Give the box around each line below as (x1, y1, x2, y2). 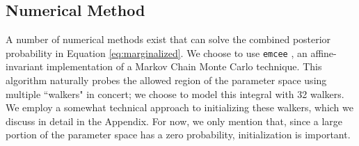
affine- (310, 45, 337, 60)
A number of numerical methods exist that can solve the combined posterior (6, 32, 331, 47)
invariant (6, 59, 44, 74)
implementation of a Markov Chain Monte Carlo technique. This (46, 59, 322, 74)
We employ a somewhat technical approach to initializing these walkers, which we (6, 100, 353, 115)
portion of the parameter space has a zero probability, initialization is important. (6, 127, 351, 142)
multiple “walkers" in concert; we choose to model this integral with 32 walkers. (6, 86, 344, 101)
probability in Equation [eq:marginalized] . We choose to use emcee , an (6, 45, 308, 60)
